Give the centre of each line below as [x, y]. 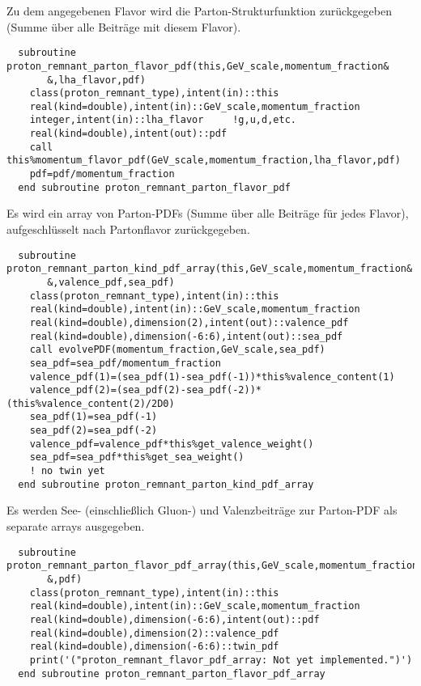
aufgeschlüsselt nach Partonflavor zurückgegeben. [128, 229]
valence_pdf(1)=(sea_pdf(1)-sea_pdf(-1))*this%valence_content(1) [212, 377]
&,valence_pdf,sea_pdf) [111, 282]
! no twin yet [67, 471]
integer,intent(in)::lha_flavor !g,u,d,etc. [163, 120]
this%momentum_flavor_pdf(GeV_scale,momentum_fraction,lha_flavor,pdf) [204, 161]
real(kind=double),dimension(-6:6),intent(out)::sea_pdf [186, 336]
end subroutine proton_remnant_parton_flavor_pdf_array [172, 673]
